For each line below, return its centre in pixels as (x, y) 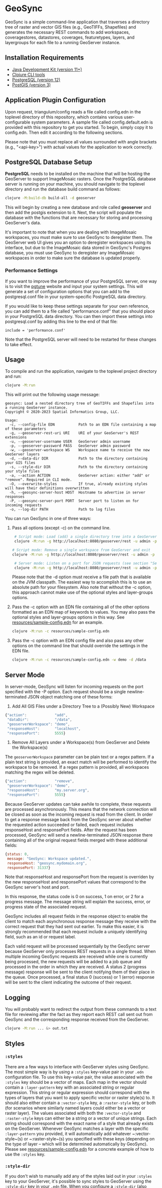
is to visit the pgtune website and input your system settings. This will (74, 286)
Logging (18, 997)
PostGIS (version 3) (31, 85)
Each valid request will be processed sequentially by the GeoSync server (77, 946)
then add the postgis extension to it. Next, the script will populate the (74, 213)
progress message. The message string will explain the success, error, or (78, 902)
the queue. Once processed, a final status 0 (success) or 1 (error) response (80, 977)
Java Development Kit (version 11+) (47, 69)
